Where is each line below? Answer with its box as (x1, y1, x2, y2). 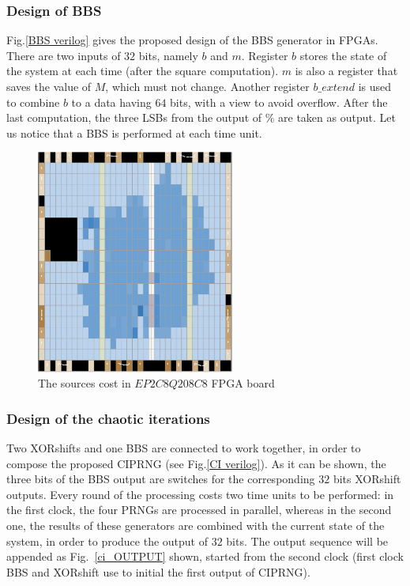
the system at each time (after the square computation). (6, 62, 279, 79)
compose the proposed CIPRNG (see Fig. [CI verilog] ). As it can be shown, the (6, 455, 386, 471)
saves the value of (6, 78, 92, 94)
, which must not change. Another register (105, 78, 310, 94)
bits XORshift (333, 471, 401, 487)
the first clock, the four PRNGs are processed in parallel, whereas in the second (6, 501, 392, 518)
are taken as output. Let (278, 109, 396, 126)
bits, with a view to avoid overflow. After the (170, 93, 388, 110)
